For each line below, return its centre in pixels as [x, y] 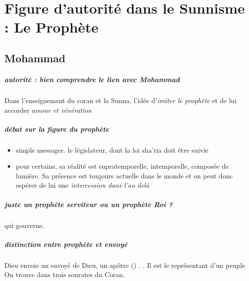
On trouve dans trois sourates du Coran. [65, 274]
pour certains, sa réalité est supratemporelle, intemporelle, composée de [122, 166]
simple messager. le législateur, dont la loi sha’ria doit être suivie [112, 149]
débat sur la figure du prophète [57, 129]
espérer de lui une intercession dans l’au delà [83, 185]
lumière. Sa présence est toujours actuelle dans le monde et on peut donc [124, 175]
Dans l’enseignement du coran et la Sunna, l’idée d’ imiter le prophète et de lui [121, 100]
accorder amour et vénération [48, 110]
